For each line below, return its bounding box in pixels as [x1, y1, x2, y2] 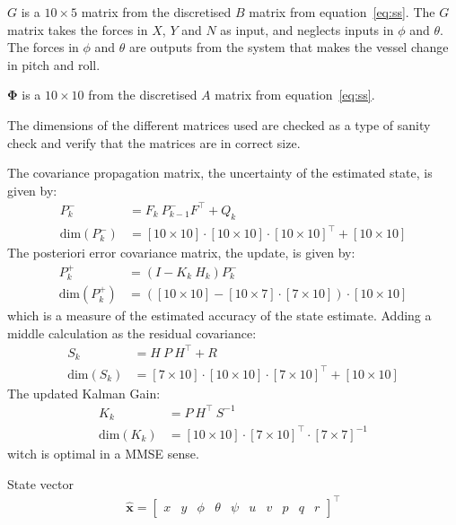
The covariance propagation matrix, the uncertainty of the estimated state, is [7, 163, 433, 182]
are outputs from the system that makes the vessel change [129, 38, 449, 57]
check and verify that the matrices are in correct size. [7, 133, 301, 152]
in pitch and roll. [7, 55, 101, 74]
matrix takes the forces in [7, 20, 148, 39]
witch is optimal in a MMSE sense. [7, 443, 199, 462]
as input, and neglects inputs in [220, 20, 394, 39]
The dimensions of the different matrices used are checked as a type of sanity [7, 115, 431, 134]
